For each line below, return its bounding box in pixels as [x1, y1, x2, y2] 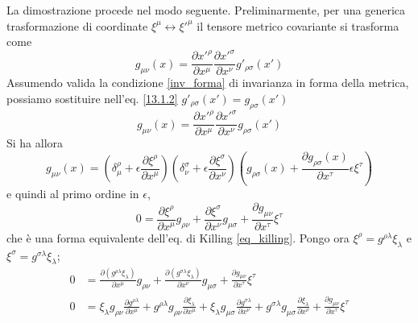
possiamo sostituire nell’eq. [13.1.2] [6, 89, 178, 106]
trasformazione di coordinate [6, 17, 148, 34]
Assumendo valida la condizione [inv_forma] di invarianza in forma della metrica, [6, 74, 409, 91]
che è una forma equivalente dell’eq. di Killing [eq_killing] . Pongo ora [6, 229, 350, 246]
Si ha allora [6, 135, 64, 151]
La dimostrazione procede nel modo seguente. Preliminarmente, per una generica [6, 2, 406, 18]
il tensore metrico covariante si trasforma [197, 17, 399, 34]
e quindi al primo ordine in [6, 185, 139, 202]
